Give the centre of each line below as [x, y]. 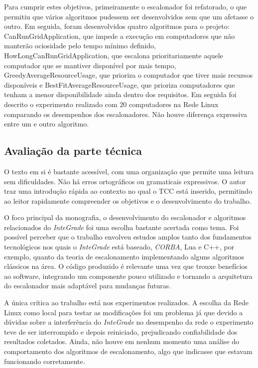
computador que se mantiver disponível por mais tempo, [90, 65]
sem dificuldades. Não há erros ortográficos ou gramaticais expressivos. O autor [125, 181]
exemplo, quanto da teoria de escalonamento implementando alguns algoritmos [124, 256]
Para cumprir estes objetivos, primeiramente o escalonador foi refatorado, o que [126, 6]
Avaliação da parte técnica [73, 151]
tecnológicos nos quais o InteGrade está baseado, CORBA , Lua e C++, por [119, 247]
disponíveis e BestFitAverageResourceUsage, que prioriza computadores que [120, 84]
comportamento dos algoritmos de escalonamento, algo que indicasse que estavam [128, 351]
